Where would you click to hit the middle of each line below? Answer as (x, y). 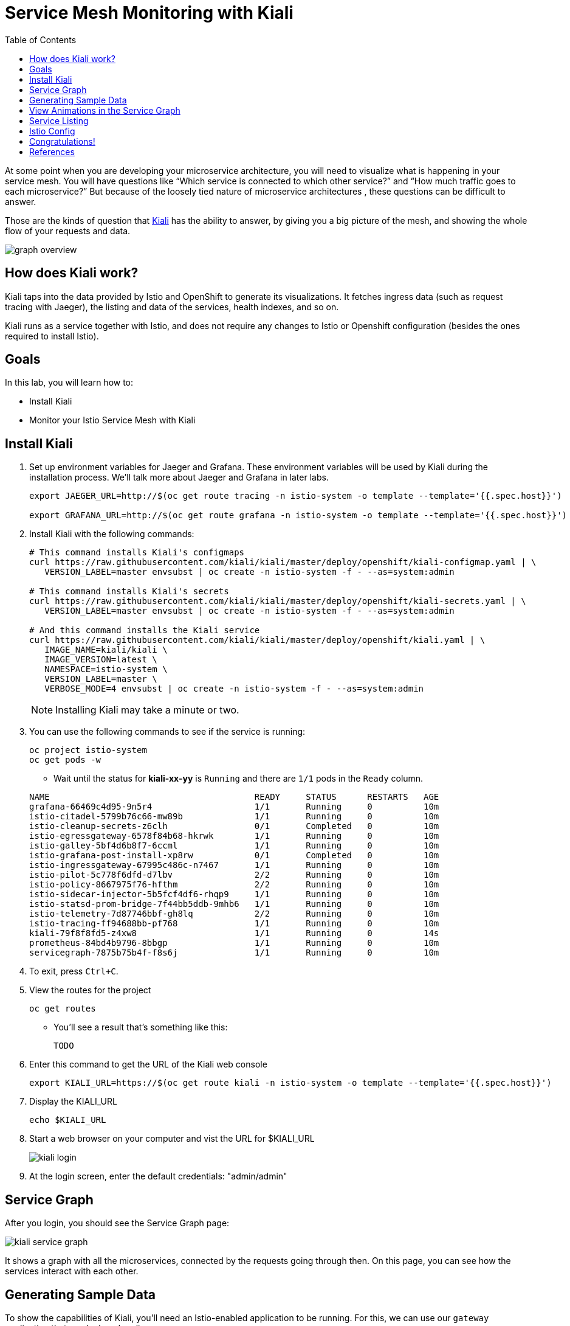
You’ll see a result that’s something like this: (141, 1027)
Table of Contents (41, 40)
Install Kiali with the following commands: (112, 534)
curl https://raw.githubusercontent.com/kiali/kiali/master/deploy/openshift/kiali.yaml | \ (257, 640)
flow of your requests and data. (68, 231)
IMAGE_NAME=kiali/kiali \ (106, 650)
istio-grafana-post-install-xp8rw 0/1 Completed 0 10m (234, 856)
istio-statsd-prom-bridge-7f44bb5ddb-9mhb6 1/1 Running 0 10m (234, 904)
